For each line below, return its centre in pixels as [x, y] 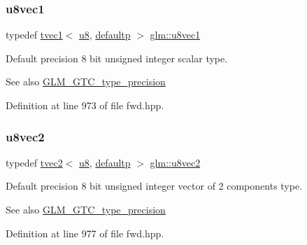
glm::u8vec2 [175, 162]
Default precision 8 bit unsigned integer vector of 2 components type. [154, 186]
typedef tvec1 [34, 35]
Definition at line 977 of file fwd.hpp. [85, 233]
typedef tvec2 [34, 162]
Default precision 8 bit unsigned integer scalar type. [117, 58]
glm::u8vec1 [175, 35]
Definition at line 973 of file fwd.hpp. [85, 105]
